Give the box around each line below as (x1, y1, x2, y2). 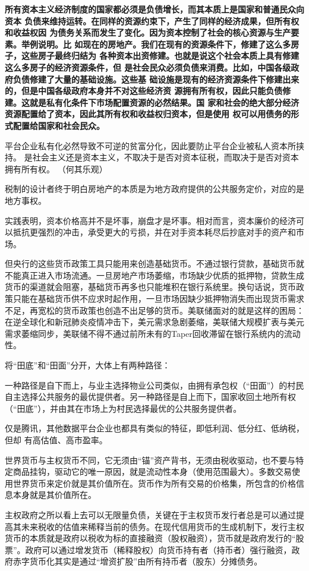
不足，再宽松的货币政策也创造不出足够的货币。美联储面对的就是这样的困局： (5, 304, 304, 316)
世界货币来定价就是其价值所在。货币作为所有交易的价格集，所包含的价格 (12, 477, 296, 489)
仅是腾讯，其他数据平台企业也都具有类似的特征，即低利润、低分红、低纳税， (5, 422, 304, 434)
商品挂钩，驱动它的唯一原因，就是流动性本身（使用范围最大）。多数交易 (12, 465, 292, 478)
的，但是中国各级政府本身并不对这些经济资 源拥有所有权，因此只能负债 (5, 84, 283, 97)
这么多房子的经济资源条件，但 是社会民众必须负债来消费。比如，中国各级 (5, 61, 291, 73)
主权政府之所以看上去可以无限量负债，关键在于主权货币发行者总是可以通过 (5, 508, 296, 520)
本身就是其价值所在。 (12, 488, 96, 501)
